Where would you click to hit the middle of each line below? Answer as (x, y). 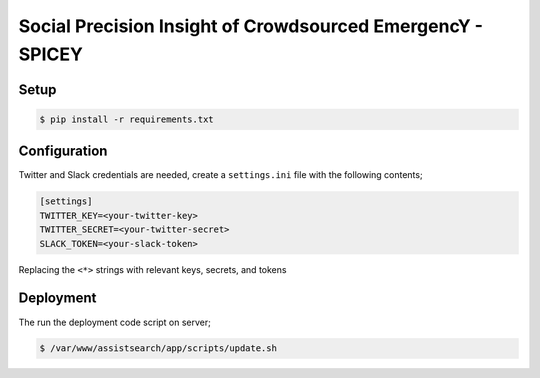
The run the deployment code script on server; (115, 322)
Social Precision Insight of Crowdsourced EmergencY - (251, 26)
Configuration (63, 151)
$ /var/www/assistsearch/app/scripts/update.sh (158, 348)
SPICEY (51, 54)
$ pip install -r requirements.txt (126, 119)
